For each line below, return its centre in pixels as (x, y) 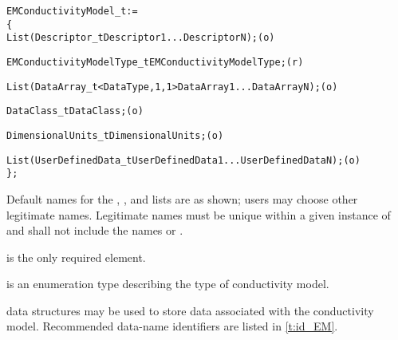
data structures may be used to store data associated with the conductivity (190, 310)
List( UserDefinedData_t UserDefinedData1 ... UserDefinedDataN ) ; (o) (183, 160)
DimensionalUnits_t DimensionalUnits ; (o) (115, 135)
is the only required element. (76, 257)
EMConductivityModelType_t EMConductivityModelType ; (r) (155, 62)
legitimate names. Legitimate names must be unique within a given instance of (199, 214)
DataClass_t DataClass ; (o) (75, 111)
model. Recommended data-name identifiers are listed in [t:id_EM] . (172, 326)
